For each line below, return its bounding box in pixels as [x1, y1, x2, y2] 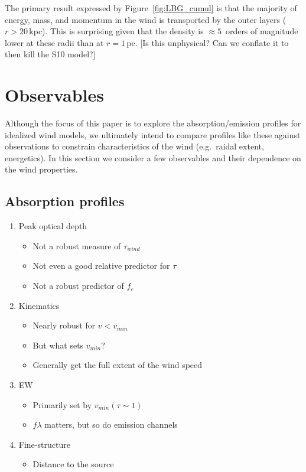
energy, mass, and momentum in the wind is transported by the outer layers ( [5, 13, 287, 25]
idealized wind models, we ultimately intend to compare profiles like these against [5, 128, 301, 141]
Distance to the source [32, 458, 114, 470]
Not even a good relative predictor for [32, 259, 170, 272]
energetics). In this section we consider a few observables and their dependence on [5, 151, 301, 164]
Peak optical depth [18, 220, 87, 232]
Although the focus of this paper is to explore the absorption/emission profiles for [5, 117, 301, 129]
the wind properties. [5, 163, 78, 175]
